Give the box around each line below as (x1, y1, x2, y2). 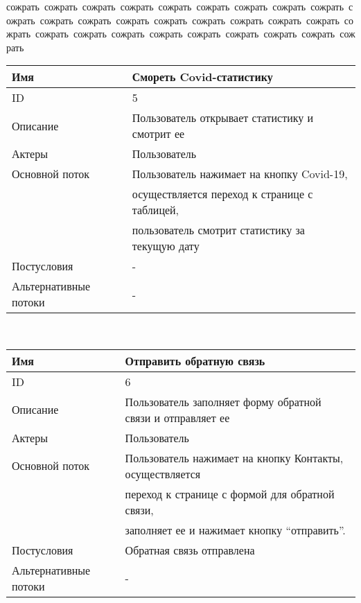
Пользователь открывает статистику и (132, 110, 314, 126)
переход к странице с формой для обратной (125, 485, 335, 502)
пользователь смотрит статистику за (132, 222, 305, 238)
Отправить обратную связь (125, 352, 265, 369)
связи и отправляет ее (125, 409, 230, 426)
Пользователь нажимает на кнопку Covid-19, (132, 166, 348, 182)
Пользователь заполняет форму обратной (125, 393, 322, 410)
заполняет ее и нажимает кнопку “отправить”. (125, 521, 346, 538)
